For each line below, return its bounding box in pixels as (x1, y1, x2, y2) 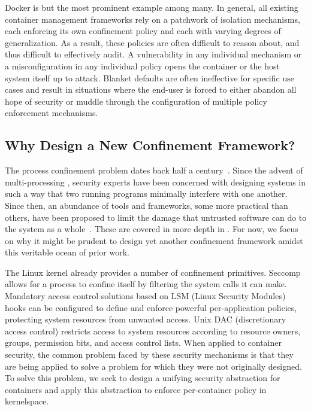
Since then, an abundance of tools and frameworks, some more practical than (5, 199, 288, 211)
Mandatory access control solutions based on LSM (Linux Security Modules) (5, 290, 286, 302)
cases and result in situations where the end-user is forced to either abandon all (5, 83, 297, 96)
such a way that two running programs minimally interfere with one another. (5, 187, 288, 200)
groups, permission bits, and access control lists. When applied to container (5, 336, 282, 349)
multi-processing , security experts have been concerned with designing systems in (5, 175, 306, 188)
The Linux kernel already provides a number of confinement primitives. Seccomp (5, 266, 301, 278)
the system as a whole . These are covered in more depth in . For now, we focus (5, 223, 298, 235)
